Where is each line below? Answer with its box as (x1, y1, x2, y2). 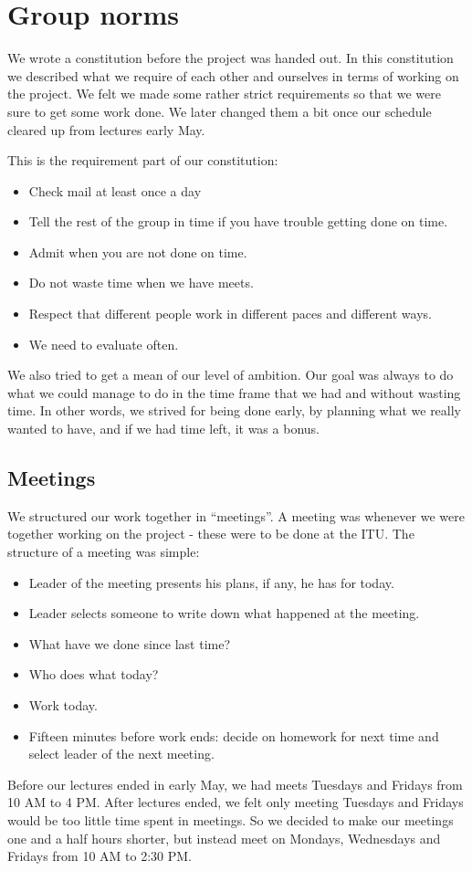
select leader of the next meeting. (28, 744, 215, 763)
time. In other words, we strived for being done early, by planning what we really (7, 401, 462, 420)
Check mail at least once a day (28, 181, 202, 200)
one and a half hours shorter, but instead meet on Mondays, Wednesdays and (7, 828, 441, 847)
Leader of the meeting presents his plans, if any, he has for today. (28, 572, 394, 592)
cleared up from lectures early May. (7, 120, 205, 139)
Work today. (28, 695, 98, 714)
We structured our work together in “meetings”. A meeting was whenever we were (7, 506, 465, 525)
